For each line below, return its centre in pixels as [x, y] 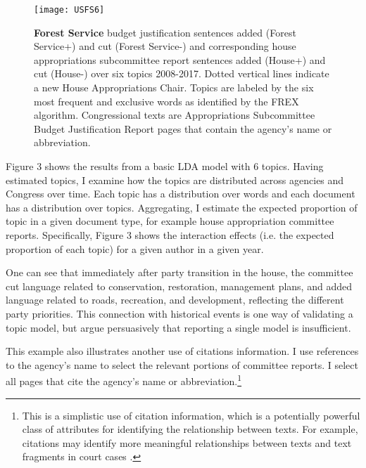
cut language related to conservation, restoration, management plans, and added [179, 286]
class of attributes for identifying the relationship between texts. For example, [190, 429]
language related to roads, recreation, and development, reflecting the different [175, 300]
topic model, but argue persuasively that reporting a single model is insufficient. [178, 327]
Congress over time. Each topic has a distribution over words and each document [181, 194]
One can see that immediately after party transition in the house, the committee [179, 272]
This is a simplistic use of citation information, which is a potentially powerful [191, 415]
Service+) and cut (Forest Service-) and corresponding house [165, 46]
